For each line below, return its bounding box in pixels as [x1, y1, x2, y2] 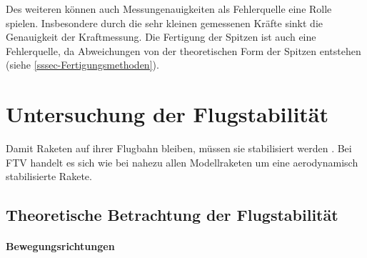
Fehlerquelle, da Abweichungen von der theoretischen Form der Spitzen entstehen [6, 43, 361, 58]
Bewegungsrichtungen [6, 239, 115, 254]
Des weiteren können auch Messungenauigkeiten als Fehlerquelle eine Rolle [6, 1, 332, 16]
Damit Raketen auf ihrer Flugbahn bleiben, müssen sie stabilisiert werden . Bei [6, 141, 352, 156]
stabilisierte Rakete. [6, 169, 92, 184]
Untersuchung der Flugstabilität [6, 99, 329, 129]
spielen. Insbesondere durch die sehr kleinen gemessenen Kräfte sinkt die [6, 15, 323, 30]
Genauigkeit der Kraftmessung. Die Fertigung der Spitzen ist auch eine [6, 29, 316, 44]
